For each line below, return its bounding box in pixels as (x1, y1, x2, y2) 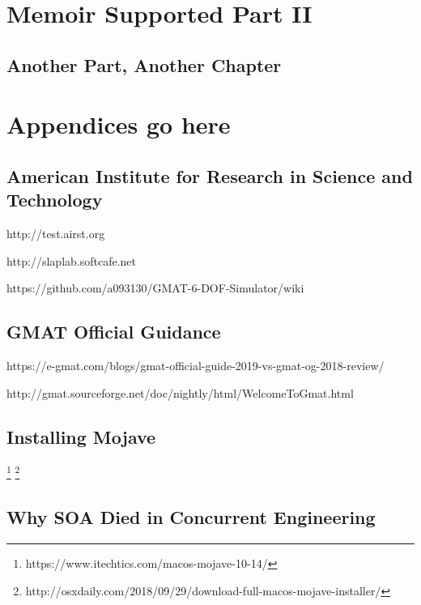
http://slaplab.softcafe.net (6, 252, 137, 269)
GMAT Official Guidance (6, 319, 221, 344)
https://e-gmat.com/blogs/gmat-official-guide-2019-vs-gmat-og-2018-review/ (6, 357, 385, 374)
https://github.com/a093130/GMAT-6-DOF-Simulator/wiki (6, 279, 304, 296)
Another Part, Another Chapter (6, 52, 282, 77)
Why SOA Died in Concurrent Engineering (6, 505, 376, 530)
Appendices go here (6, 108, 231, 141)
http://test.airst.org (6, 225, 105, 242)
